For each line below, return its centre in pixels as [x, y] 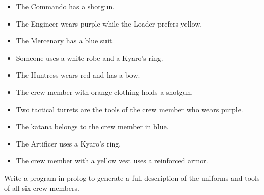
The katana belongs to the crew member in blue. [92, 126]
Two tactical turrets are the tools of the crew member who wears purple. [129, 109]
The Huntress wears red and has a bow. [78, 75]
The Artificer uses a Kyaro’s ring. [69, 143]
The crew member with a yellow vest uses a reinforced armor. [112, 161]
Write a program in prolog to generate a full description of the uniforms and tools [132, 177]
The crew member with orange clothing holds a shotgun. [104, 92]
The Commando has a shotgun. [65, 6]
